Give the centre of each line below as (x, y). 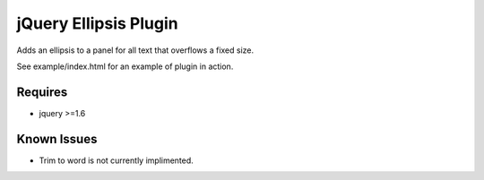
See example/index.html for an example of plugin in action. (125, 66)
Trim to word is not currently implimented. (117, 160)
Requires (42, 92)
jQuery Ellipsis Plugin (97, 23)
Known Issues (57, 139)
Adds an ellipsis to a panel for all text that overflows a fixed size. (135, 50)
